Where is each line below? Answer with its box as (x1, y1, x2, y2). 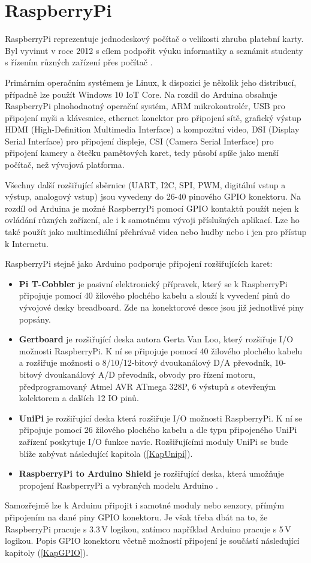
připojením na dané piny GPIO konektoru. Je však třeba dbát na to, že (5, 510, 268, 523)
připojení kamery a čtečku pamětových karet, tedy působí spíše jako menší (5, 146, 279, 159)
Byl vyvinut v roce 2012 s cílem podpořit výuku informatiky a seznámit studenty (5, 44, 303, 56)
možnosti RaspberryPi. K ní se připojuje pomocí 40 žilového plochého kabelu (19, 344, 303, 357)
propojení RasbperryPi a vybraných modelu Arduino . (19, 478, 218, 491)
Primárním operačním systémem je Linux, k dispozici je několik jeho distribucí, (5, 76, 297, 88)
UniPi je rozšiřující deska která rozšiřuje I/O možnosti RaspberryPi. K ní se (19, 411, 303, 424)
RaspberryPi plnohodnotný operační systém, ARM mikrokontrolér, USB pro (5, 100, 285, 112)
